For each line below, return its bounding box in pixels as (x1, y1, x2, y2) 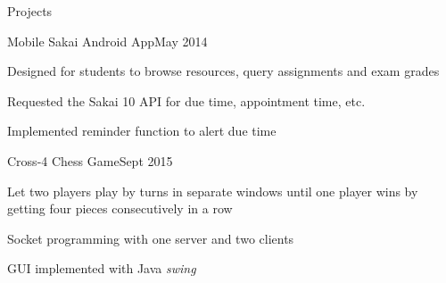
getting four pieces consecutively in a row (7, 199, 233, 218)
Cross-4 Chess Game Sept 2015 (7, 151, 173, 170)
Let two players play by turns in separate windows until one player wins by (7, 181, 418, 200)
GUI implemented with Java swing (7, 259, 196, 278)
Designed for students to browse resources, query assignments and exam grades (7, 62, 440, 80)
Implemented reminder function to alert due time (7, 121, 277, 140)
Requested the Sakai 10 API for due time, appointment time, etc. (7, 91, 366, 110)
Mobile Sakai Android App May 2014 (7, 31, 208, 50)
